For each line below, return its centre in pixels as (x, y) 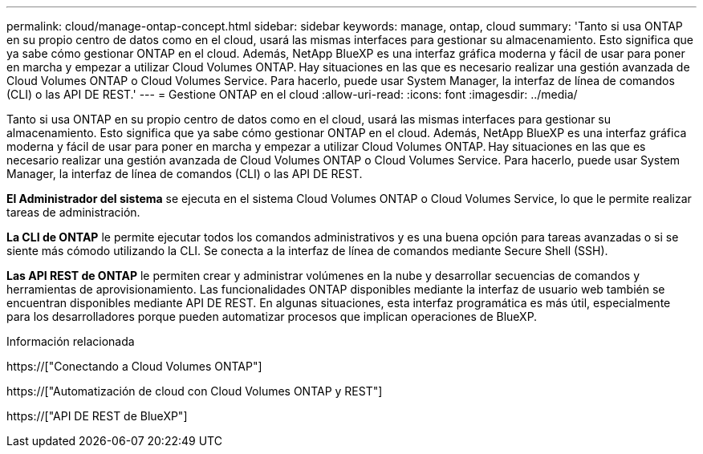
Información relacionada (71, 341)
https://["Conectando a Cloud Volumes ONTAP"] (134, 366)
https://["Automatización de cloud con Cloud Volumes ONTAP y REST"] (195, 391)
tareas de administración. (73, 212)
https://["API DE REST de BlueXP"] (97, 416)
